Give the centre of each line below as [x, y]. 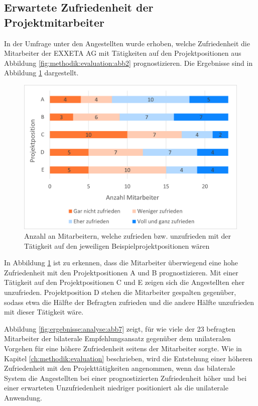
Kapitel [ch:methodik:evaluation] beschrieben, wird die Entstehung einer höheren [128, 358]
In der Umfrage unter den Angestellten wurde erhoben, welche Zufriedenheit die [127, 43]
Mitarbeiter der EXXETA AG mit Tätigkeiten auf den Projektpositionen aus [123, 53]
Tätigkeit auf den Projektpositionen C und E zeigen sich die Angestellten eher [124, 282]
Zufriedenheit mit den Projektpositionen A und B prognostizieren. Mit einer [121, 272]
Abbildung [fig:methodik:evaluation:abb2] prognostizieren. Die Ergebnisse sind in [128, 63]
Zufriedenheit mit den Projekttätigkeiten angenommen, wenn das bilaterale [120, 368]
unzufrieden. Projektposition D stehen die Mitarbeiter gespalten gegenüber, [120, 292]
